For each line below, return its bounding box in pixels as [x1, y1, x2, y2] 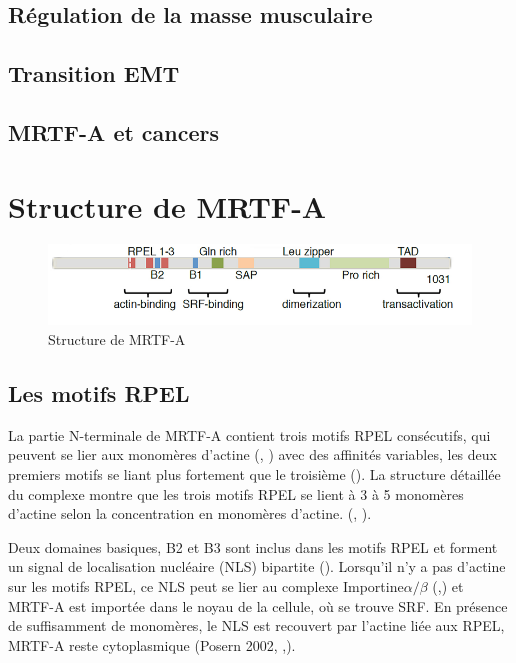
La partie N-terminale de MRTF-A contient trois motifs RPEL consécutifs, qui [8, 424, 491, 445]
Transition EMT [8, 58, 180, 89]
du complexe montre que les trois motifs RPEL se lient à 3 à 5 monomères [8, 483, 464, 504]
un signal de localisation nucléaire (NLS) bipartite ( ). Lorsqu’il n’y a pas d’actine [8, 556, 506, 577]
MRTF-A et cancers [8, 116, 220, 147]
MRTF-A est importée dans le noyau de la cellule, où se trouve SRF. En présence [8, 595, 508, 616]
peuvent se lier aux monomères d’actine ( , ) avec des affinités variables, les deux [8, 444, 497, 465]
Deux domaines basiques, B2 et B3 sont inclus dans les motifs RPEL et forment [8, 536, 498, 557]
